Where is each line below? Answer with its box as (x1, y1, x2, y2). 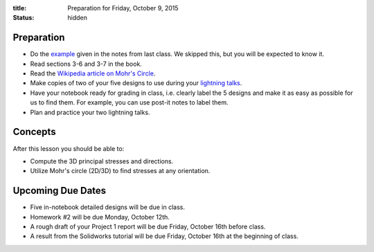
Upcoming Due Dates (12, 185, 107, 197)
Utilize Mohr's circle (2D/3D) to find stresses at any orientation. (30, 167, 211, 175)
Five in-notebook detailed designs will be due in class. (30, 203, 185, 211)
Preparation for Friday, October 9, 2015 (67, 4, 179, 12)
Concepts (12, 126, 56, 138)
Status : (12, 14, 35, 22)
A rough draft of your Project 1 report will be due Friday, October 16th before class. (30, 222, 266, 231)
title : (12, 4, 27, 12)
